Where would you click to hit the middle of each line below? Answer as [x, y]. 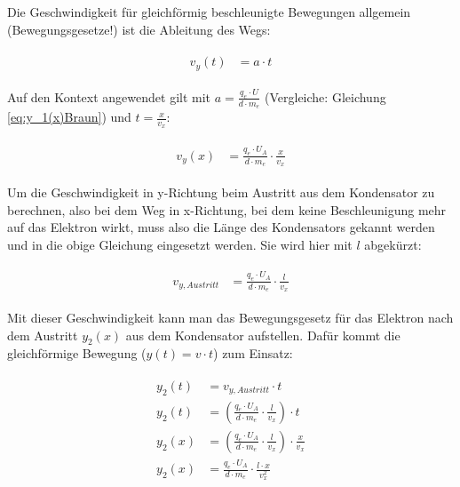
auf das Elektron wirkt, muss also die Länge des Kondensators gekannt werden [221, 227]
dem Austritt [43, 335]
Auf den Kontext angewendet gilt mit [109, 96]
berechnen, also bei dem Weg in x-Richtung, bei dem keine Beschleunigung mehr [227, 209]
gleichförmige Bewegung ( [77, 353]
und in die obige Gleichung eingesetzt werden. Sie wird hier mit [180, 244]
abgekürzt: [393, 244]
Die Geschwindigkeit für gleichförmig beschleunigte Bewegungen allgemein [209, 12]
